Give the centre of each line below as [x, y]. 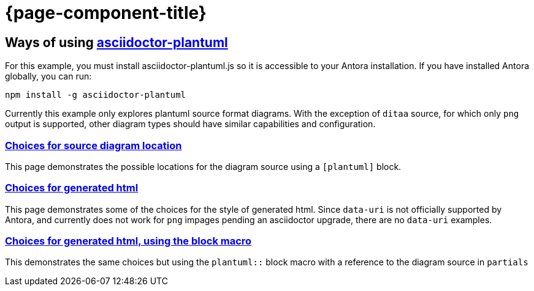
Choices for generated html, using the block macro [128, 241]
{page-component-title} [106, 13]
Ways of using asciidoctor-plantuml [116, 42]
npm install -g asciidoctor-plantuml [96, 95]
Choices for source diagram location [93, 145]
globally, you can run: [48, 76]
